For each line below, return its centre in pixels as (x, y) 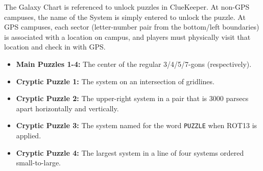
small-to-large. (39, 163)
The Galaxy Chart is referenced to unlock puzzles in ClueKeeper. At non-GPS (127, 7)
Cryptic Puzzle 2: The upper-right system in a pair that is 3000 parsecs (132, 98)
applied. (29, 135)
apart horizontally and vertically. (67, 108)
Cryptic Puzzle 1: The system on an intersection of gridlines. (115, 81)
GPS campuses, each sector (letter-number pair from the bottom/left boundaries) (132, 27)
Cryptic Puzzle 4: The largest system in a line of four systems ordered (130, 152)
